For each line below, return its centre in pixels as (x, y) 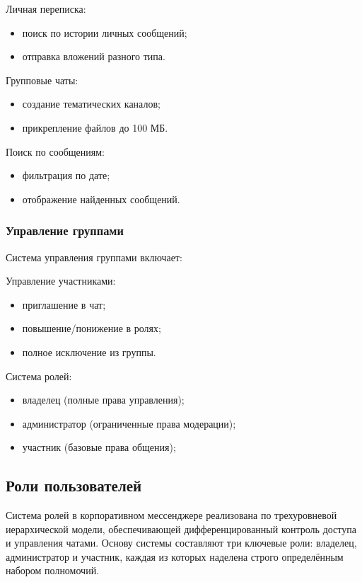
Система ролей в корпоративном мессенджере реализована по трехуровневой (171, 515)
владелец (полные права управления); (103, 400)
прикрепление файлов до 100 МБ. (95, 127)
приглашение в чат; (64, 304)
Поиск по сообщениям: (55, 151)
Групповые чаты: (42, 80)
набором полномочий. (53, 570)
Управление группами (65, 230)
